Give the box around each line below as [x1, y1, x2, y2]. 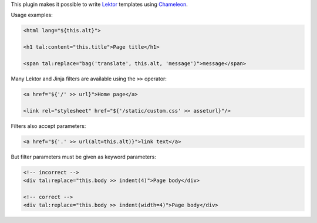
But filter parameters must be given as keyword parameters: [11, 153, 157, 160]
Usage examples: [11, 12, 53, 19]
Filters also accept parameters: [11, 122, 86, 129]
